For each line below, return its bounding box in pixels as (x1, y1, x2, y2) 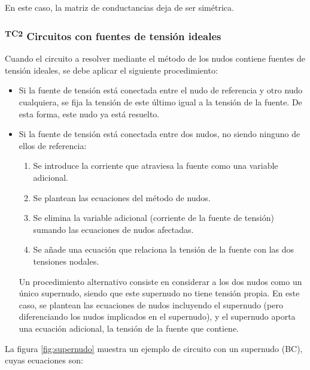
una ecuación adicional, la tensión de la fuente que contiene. (19, 322, 239, 334)
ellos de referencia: (19, 139, 87, 151)
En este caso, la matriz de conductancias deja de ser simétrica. (5, 1, 234, 13)
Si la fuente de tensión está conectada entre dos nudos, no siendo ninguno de (19, 128, 300, 140)
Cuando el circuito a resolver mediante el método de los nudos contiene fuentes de (5, 52, 306, 65)
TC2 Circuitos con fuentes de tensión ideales (5, 27, 221, 43)
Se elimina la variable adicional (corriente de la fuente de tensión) (33, 211, 274, 224)
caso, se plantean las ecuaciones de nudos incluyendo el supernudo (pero (19, 298, 283, 311)
